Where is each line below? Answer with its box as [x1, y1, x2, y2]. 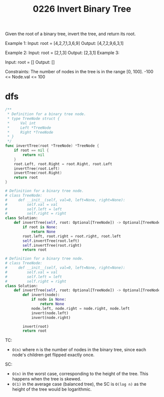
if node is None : [31, 297, 67, 302]
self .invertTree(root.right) [22, 243, 82, 248]
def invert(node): [22, 293, 60, 298]
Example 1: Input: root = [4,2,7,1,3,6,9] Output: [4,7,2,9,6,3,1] [5, 40, 124, 46]
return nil [22, 152, 45, 157]
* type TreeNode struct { [7, 116, 60, 121]
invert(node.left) [31, 311, 69, 316]
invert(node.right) [31, 315, 71, 320]
